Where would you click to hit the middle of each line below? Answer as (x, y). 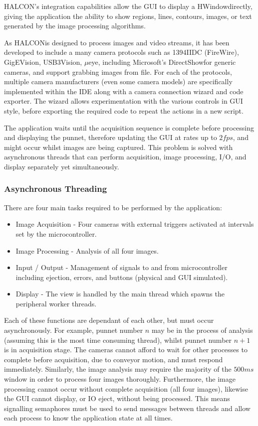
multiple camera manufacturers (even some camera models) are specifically (118, 81)
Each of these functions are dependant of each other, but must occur (109, 320)
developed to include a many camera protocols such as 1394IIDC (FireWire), (122, 52)
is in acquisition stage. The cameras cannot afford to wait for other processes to (126, 350)
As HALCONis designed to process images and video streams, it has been (117, 42)
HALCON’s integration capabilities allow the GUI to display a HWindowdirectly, (128, 6)
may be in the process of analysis (202, 330)
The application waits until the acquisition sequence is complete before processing (129, 127)
